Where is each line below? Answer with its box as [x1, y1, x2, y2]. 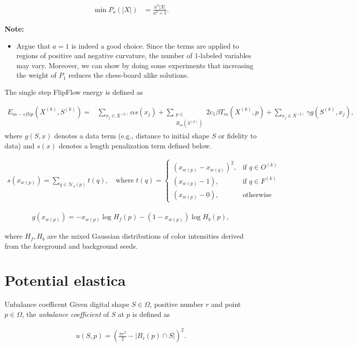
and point [211, 299, 241, 309]
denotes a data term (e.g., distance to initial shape [54, 130, 210, 141]
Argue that [16, 40, 51, 51]
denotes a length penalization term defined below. [59, 140, 212, 150]
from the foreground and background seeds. [5, 240, 138, 251]
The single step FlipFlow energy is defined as [5, 87, 143, 97]
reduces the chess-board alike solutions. [68, 70, 189, 80]
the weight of [16, 70, 57, 80]
